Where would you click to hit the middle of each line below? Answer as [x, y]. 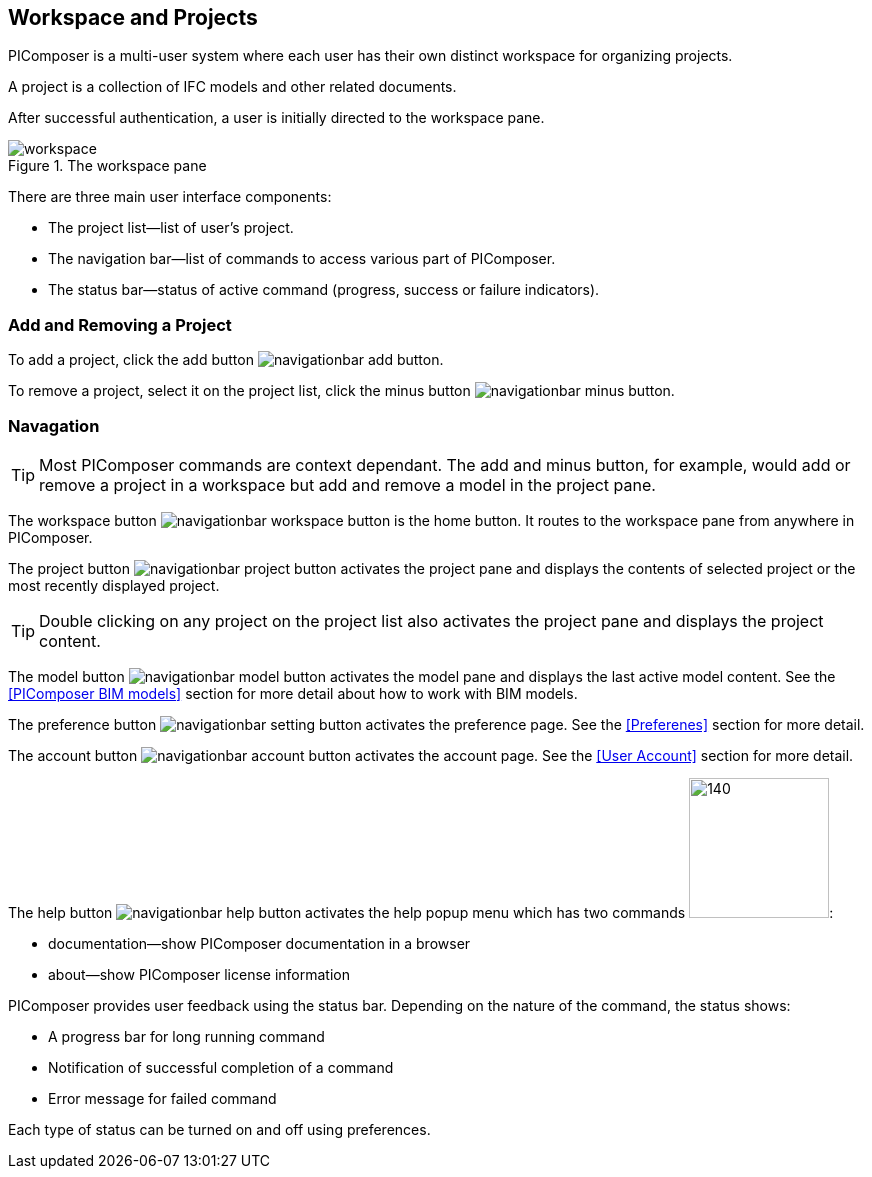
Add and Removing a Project [120, 324]
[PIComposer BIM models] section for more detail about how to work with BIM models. [293, 693]
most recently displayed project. [114, 585]
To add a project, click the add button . [226, 360]
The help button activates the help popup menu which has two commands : [421, 912]
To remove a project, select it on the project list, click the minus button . [341, 391]
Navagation [54, 425]
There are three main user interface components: [170, 197]
